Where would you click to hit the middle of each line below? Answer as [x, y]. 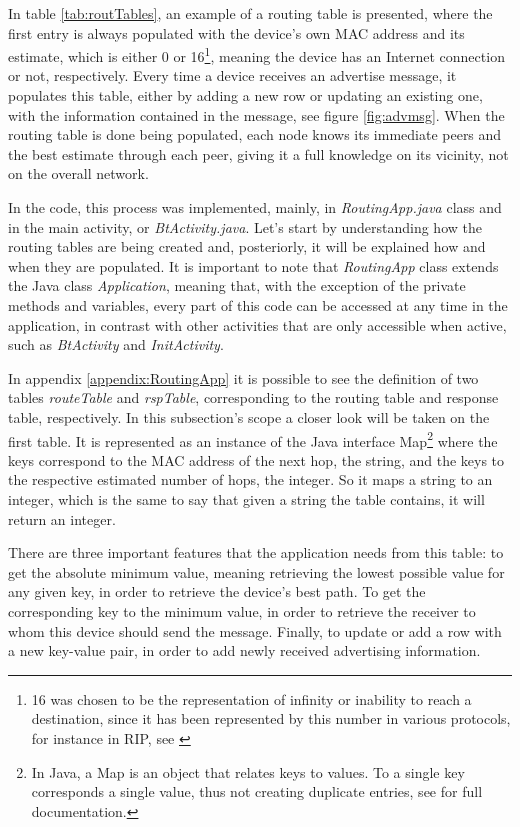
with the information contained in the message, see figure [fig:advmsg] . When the [256, 114]
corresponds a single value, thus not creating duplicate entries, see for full [257, 791]
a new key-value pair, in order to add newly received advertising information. [244, 650]
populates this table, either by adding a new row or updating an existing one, [245, 95]
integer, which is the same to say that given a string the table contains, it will [246, 498]
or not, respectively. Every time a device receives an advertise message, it [232, 75]
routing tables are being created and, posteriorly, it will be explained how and [247, 246]
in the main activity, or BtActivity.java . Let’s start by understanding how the [245, 226]
